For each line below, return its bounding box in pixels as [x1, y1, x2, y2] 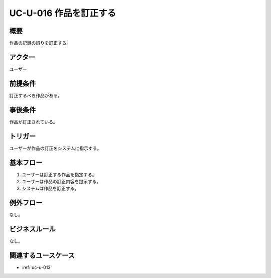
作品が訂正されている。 [9, 118, 58, 125]
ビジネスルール [9, 225, 56, 233]
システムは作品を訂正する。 [22, 186, 79, 192]
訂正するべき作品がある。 [9, 92, 62, 98]
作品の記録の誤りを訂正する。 [9, 40, 71, 46]
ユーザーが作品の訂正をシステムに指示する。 [9, 145, 102, 151]
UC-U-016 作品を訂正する [9, 8, 116, 19]
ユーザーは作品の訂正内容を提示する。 [22, 178, 101, 184]
